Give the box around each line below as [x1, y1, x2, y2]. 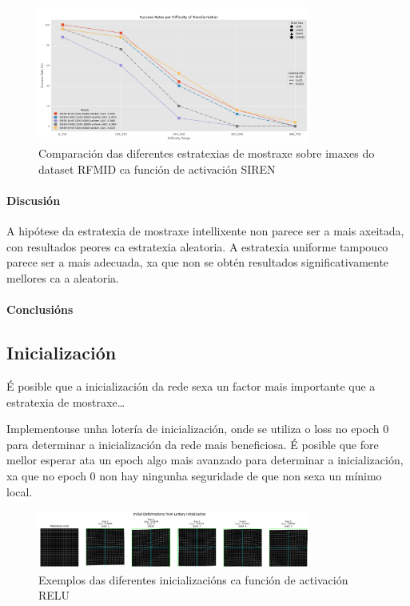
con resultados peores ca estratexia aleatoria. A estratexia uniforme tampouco [6, 238, 388, 255]
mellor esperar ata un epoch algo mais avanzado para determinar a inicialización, [6, 451, 404, 468]
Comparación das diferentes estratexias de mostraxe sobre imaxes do [38, 145, 375, 162]
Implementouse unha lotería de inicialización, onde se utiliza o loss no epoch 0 [6, 420, 389, 437]
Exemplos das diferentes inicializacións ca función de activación [38, 571, 348, 588]
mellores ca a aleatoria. [6, 269, 119, 286]
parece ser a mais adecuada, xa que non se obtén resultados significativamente [6, 254, 389, 271]
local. [6, 483, 33, 500]
